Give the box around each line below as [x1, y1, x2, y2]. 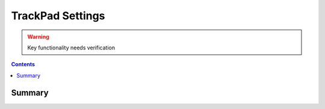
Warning [27, 33, 49, 40]
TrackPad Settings [11, 9, 105, 22]
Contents [11, 61, 36, 68]
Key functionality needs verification [27, 44, 116, 51]
